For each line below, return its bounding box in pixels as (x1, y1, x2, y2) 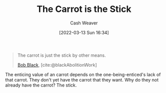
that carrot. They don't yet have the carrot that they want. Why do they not (5, 77, 159, 83)
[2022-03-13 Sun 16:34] (59, 29, 109, 35)
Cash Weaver (70, 20, 98, 26)
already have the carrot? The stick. (5, 82, 77, 88)
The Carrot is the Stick (36, 3, 131, 15)
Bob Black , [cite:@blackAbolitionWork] (17, 62, 97, 68)
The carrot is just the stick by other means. (17, 52, 106, 58)
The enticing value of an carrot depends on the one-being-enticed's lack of (5, 71, 161, 78)
